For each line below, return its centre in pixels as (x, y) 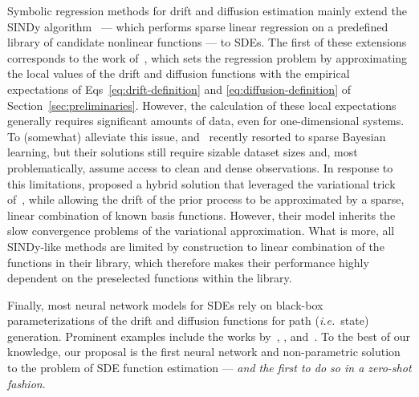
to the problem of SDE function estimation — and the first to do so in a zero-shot (209, 368)
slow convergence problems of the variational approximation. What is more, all (201, 231)
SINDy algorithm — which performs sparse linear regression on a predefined (198, 26)
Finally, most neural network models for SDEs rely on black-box (165, 304)
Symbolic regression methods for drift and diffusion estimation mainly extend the (207, 10)
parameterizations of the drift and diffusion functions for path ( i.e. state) (188, 320)
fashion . (26, 383)
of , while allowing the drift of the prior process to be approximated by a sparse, (206, 199)
